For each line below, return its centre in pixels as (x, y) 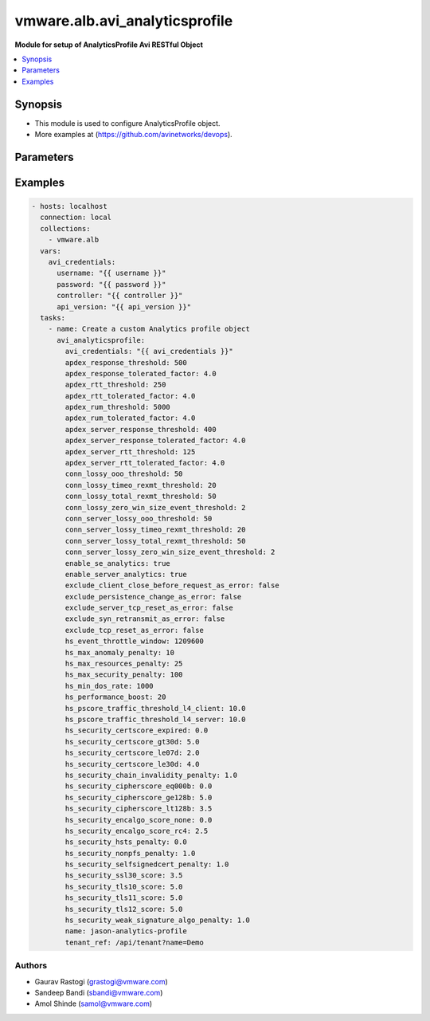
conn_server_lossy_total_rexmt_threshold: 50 (155, 541)
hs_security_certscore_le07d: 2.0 (132, 753)
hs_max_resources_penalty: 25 (124, 664)
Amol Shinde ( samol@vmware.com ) (94, 1003)
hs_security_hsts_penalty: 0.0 (126, 842)
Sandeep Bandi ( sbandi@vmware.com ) (99, 992)
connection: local (76, 218)
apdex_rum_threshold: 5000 (117, 407)
